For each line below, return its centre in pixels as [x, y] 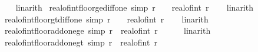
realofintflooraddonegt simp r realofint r [81, 42]
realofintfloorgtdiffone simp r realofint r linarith [106, 19]
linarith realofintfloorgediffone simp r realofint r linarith [134, 7]
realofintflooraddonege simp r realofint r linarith [107, 30]
